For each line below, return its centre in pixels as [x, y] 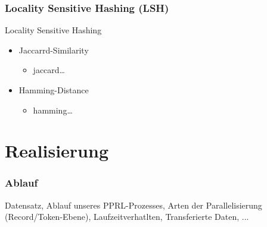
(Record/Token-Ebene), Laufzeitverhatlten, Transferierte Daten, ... [127, 217]
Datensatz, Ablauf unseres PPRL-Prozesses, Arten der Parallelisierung [133, 205]
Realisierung [57, 151]
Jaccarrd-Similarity [54, 50]
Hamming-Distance [54, 90]
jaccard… [49, 70]
